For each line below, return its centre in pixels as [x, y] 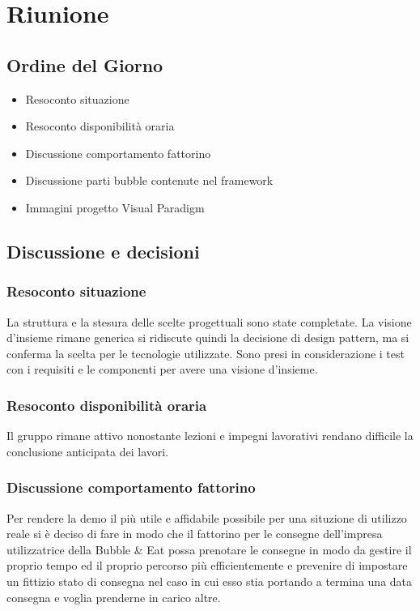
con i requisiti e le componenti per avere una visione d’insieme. [162, 369]
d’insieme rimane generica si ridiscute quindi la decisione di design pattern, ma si [208, 338]
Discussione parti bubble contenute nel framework [149, 180]
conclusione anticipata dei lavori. [88, 451]
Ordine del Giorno [85, 64]
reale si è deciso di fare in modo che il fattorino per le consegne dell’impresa [195, 534]
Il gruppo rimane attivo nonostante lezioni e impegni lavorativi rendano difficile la [210, 436]
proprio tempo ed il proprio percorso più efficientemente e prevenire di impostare [207, 565]
